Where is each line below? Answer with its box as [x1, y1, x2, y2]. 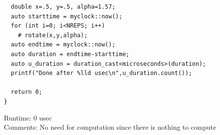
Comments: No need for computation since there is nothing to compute [4, 122, 217, 132]
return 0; [11, 89, 42, 96]
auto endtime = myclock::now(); [11, 41, 116, 48]
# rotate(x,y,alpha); [18, 31, 88, 39]
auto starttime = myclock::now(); [11, 13, 123, 20]
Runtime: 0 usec [4, 112, 52, 122]
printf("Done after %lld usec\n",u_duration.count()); [11, 70, 192, 77]
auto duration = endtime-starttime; [11, 50, 129, 58]
